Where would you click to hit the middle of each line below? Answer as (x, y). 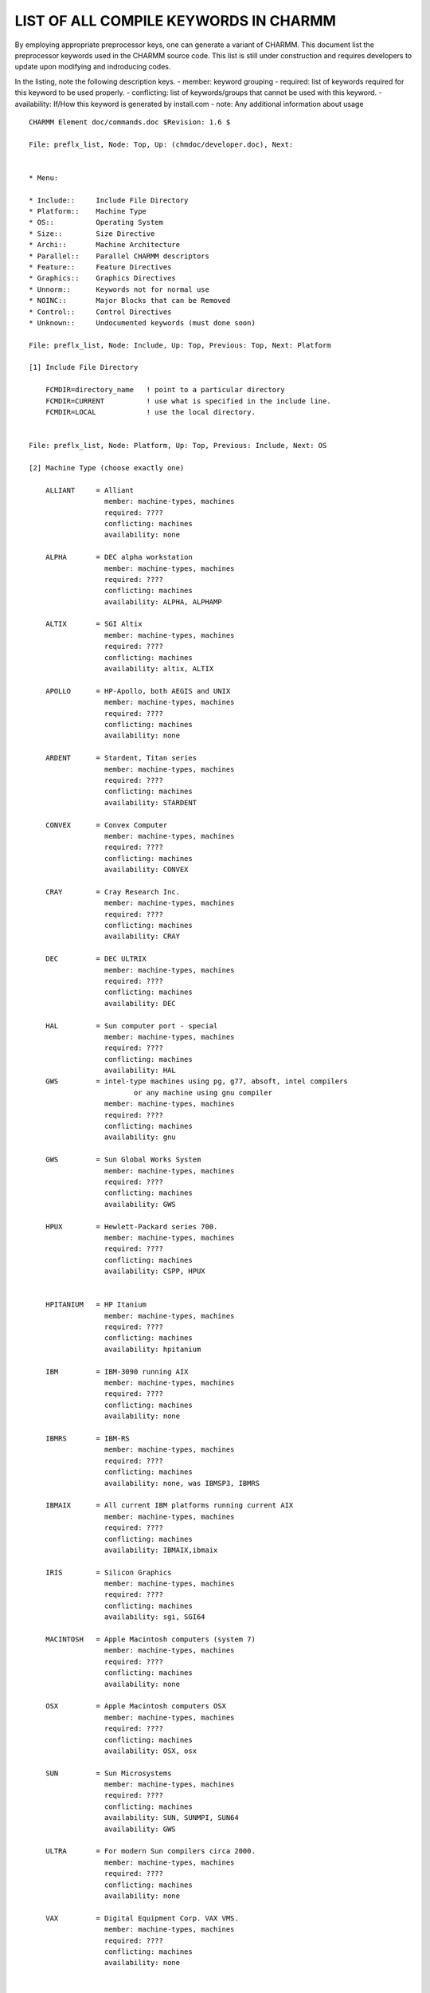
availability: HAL (140, 1071)
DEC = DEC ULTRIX (96, 959)
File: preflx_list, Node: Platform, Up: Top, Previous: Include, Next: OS (178, 446)
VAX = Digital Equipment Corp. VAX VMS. (142, 1918)
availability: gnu (140, 1137)
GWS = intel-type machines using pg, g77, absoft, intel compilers (196, 1081)
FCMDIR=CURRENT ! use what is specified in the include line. (188, 401)
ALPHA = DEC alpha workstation (119, 557)
